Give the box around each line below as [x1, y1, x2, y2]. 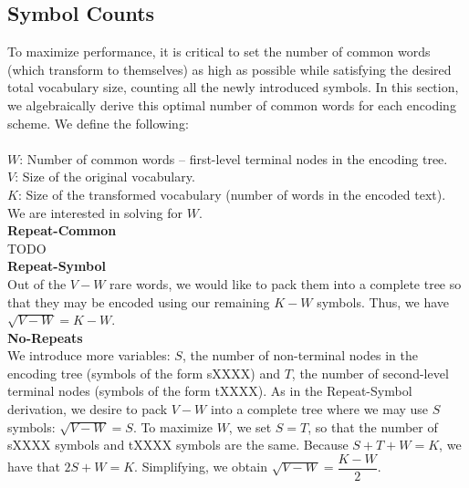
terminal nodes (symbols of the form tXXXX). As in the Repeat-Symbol [7, 381, 412, 400]
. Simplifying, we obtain [134, 457, 267, 476]
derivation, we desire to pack [7, 400, 168, 419]
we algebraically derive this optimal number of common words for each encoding [7, 95, 456, 114]
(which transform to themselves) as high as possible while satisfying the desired [7, 59, 452, 78]
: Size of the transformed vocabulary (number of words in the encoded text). [17, 184, 446, 203]
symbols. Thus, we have [317, 292, 450, 311]
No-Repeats [7, 327, 83, 347]
